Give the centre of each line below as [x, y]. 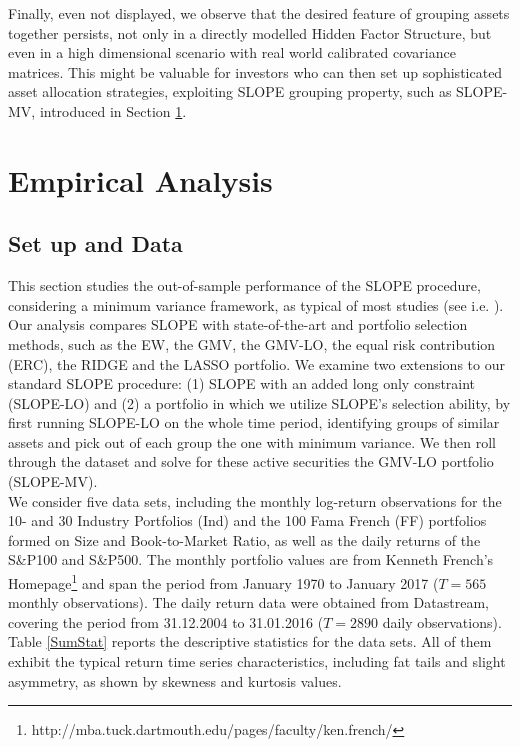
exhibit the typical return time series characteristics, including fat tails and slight [257, 661]
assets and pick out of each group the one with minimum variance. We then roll [252, 441]
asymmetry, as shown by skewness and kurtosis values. [175, 680]
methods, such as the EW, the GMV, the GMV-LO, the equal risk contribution [252, 343]
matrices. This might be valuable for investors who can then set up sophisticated [255, 71]
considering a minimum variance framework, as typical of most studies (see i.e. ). [256, 304]
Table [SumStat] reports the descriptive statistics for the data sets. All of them [250, 641]
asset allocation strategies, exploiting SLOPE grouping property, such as [230, 91]
